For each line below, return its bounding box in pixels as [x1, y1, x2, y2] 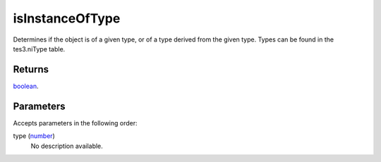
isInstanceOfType [13, 11, 121, 26]
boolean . [13, 82, 39, 90]
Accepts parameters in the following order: [13, 118, 138, 127]
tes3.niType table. [13, 44, 66, 53]
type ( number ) [13, 132, 56, 140]
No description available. [30, 142, 104, 150]
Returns [13, 63, 49, 75]
